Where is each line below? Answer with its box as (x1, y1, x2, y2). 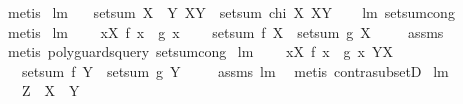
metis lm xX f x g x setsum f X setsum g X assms (7, 21, 444, 42)
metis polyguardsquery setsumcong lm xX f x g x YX (7, 41, 394, 62)
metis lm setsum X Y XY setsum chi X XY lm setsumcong (7, 2, 455, 22)
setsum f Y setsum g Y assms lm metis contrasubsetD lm (21, 60, 449, 81)
